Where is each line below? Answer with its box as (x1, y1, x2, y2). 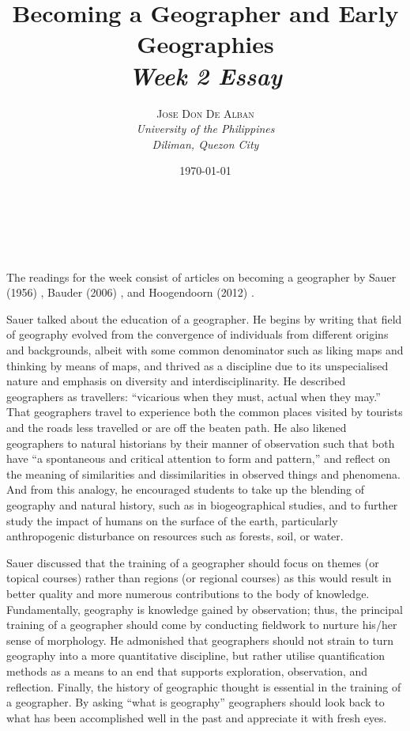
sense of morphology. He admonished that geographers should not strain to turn (6, 631, 393, 648)
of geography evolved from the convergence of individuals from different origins (6, 326, 389, 343)
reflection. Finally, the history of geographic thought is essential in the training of (6, 678, 401, 695)
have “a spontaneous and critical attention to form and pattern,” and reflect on (6, 450, 391, 467)
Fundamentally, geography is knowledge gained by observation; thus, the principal (6, 600, 403, 617)
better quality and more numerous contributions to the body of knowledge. (6, 585, 370, 601)
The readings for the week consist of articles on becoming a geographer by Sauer (6, 268, 397, 285)
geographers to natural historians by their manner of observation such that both (6, 434, 395, 451)
